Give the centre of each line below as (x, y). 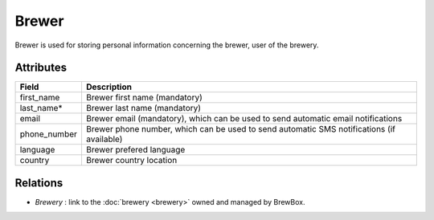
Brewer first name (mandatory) (144, 98)
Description (109, 87)
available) (104, 139)
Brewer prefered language (135, 150)
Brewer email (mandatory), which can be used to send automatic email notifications (244, 119)
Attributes (41, 68)
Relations (39, 183)
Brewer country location (131, 161)
